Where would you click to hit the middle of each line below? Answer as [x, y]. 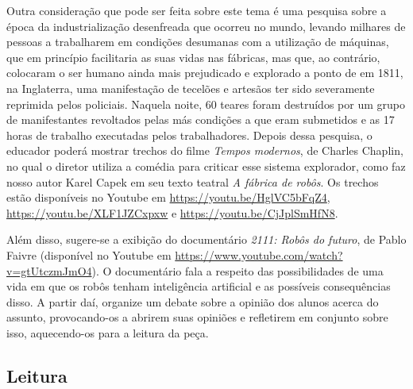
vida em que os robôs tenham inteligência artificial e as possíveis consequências [199, 286]
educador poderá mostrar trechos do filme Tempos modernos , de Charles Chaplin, [205, 150]
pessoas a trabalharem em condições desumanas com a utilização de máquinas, [198, 42]
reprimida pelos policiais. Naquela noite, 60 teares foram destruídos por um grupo [206, 104]
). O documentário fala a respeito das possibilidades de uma [237, 270]
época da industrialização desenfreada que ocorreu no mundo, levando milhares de [206, 26]
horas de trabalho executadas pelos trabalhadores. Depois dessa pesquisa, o [189, 135]
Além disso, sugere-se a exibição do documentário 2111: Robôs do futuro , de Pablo [206, 239]
